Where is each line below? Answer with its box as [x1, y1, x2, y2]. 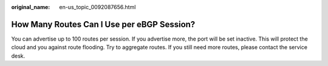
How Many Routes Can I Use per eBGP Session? [11, 19, 196, 30]
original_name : [11, 4, 50, 10]
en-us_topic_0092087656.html [59, 4, 136, 10]
